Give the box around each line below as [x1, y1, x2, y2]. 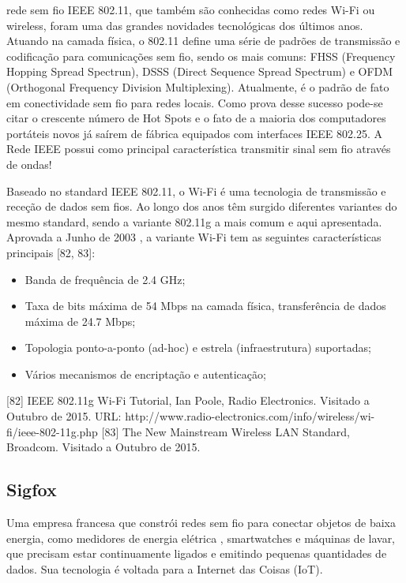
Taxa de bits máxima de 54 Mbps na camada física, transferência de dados [24, 297, 386, 314]
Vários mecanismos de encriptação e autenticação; [24, 365, 266, 382]
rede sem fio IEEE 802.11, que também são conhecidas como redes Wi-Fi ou [6, 2, 375, 17]
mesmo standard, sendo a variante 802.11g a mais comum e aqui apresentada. [6, 213, 382, 230]
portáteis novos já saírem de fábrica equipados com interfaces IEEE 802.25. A [6, 125, 382, 141]
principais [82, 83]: [6, 244, 96, 260]
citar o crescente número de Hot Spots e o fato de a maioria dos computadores [6, 110, 386, 126]
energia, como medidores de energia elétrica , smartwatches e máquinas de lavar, [6, 529, 396, 546]
